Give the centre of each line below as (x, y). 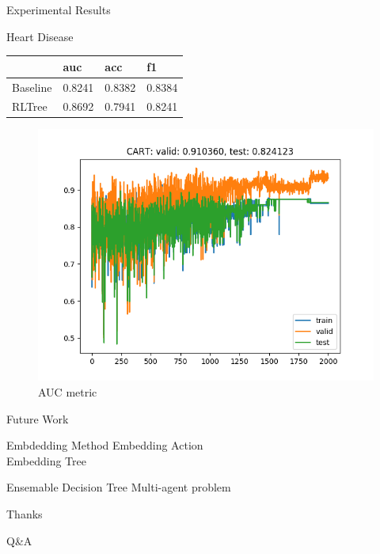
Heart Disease (40, 36)
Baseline (32, 87)
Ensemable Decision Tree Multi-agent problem (119, 487)
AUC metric (68, 392)
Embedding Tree (46, 460)
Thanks (25, 514)
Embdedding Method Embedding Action (105, 445)
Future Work (38, 418)
